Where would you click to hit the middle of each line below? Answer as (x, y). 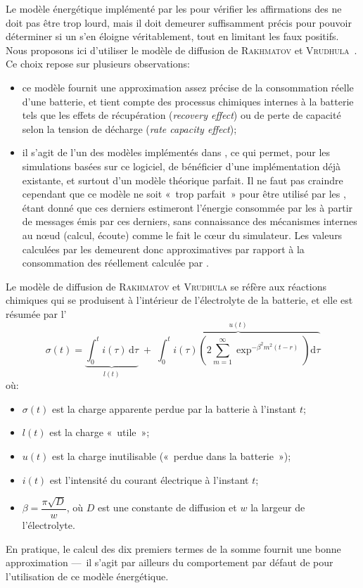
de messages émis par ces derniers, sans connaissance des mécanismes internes (190, 221)
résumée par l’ (36, 313)
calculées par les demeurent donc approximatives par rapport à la (163, 249)
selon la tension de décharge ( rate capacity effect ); (129, 128)
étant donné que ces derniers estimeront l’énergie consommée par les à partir (187, 207)
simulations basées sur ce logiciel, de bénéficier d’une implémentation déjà (181, 166)
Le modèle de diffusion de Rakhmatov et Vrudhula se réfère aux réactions (166, 286)
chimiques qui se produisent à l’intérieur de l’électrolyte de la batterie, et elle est (179, 300)
